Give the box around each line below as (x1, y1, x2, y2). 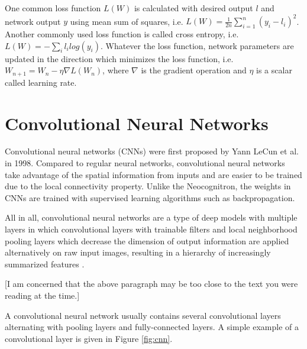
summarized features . (5, 257, 85, 270)
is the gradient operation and (141, 64, 247, 76)
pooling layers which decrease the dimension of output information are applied (5, 234, 289, 247)
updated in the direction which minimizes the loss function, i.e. (5, 52, 234, 64)
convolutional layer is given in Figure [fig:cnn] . (5, 332, 173, 344)
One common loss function (5, 2, 101, 14)
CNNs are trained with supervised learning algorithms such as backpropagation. (5, 191, 295, 203)
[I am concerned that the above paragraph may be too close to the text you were (5, 277, 298, 290)
